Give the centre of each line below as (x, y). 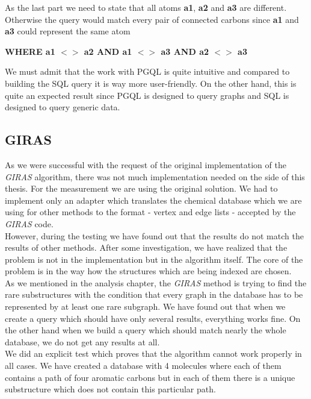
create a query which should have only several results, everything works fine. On (153, 318)
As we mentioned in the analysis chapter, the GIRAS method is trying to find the (156, 282)
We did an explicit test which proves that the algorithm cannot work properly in (153, 353)
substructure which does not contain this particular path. (110, 389)
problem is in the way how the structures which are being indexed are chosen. (148, 271)
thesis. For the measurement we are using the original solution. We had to (141, 188)
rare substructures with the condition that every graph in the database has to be (154, 294)
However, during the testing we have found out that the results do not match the (154, 235)
